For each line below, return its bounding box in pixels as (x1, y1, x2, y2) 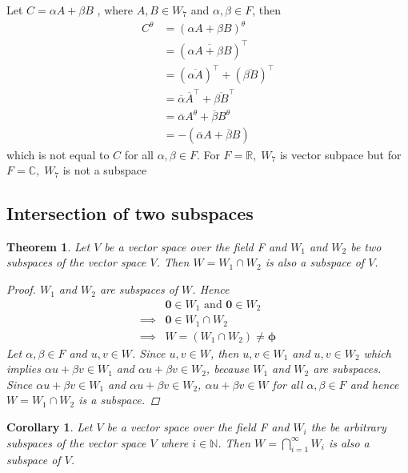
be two (350, 238, 382, 255)
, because (206, 360, 250, 377)
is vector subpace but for (279, 146, 402, 162)
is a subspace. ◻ (78, 391, 160, 408)
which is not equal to (6, 146, 110, 162)
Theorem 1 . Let (6, 238, 90, 255)
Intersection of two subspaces (6, 201, 254, 226)
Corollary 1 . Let (6, 419, 93, 435)
